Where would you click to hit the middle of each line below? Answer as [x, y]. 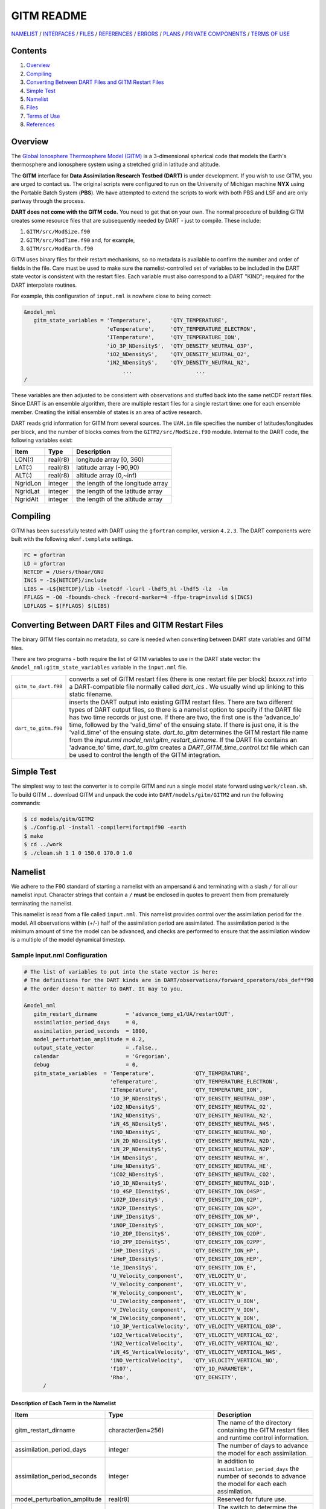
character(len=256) [136, 1431]
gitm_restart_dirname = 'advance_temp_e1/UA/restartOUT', [134, 1014]
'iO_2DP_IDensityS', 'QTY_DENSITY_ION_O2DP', [188, 1234]
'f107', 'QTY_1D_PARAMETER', [181, 1369]
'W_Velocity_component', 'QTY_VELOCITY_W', [178, 1293]
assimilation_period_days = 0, [86, 1022]
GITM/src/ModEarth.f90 [60, 248]
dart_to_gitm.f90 [39, 728]
